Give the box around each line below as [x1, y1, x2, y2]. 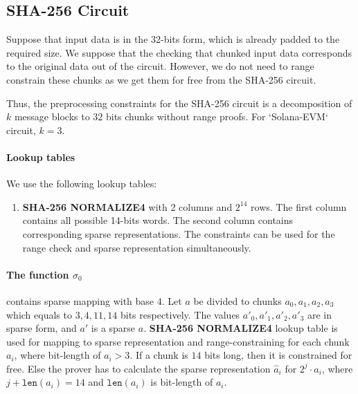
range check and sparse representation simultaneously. [22, 240, 251, 254]
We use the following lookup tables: [6, 176, 157, 191]
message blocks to [14, 109, 90, 124]
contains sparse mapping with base [6, 293, 154, 308]
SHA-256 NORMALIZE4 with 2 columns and [22, 199, 233, 214]
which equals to [6, 307, 72, 321]
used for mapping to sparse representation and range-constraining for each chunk [6, 334, 350, 348]
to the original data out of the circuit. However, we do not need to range [6, 59, 314, 73]
